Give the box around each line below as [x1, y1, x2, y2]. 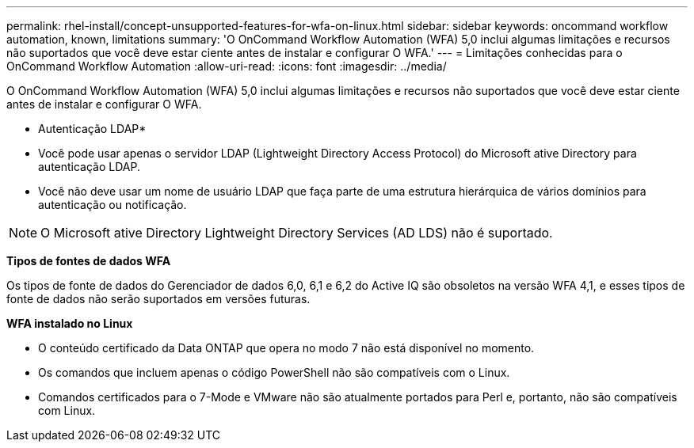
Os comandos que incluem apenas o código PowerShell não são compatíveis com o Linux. [38, 366, 510, 379]
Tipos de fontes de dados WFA [6, 254, 171, 268]
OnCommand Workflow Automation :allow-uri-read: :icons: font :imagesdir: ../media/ [6, 59, 447, 73]
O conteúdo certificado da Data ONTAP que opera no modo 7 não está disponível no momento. [38, 341, 535, 355]
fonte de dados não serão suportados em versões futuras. [6, 292, 311, 306]
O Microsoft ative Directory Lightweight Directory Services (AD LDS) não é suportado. [40, 225, 553, 241]
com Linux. [38, 404, 96, 417]
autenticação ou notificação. [38, 198, 187, 211]
